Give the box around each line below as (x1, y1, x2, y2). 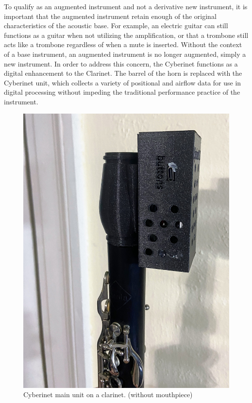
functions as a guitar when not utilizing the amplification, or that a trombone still (4, 30, 249, 40)
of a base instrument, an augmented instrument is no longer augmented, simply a (4, 49, 246, 59)
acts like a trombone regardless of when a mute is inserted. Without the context (4, 39, 242, 50)
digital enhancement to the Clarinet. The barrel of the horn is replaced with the (4, 68, 242, 78)
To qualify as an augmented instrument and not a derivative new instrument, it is (4, 1, 248, 11)
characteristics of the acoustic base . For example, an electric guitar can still (4, 20, 228, 31)
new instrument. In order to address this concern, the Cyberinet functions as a (4, 58, 238, 68)
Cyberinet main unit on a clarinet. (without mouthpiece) (23, 389, 193, 400)
